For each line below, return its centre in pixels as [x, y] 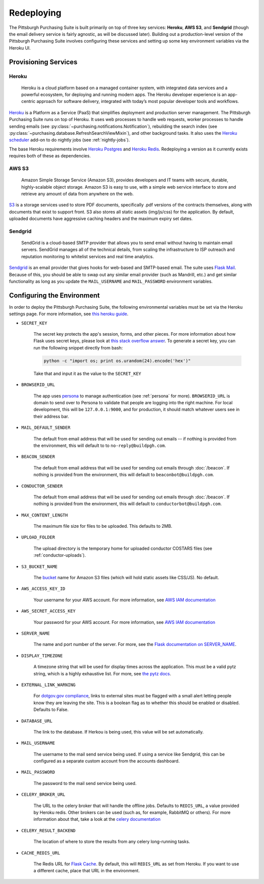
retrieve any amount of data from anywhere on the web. [77, 194]
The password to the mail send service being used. [85, 783]
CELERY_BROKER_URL [43, 795]
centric [28, 101]
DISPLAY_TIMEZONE [42, 656]
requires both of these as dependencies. [50, 156]
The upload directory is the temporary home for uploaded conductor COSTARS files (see [123, 548]
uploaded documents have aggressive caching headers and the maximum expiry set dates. [101, 219]
